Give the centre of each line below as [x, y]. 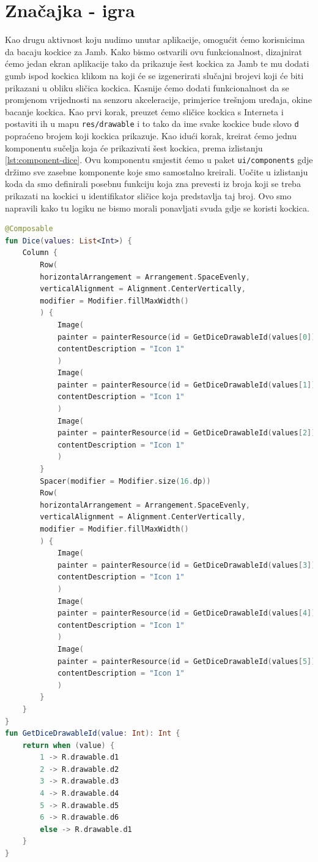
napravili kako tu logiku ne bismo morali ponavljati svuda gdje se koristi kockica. [157, 208]
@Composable [29, 229]
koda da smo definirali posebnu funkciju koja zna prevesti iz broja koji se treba [153, 184]
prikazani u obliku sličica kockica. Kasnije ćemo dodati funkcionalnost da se [147, 87]
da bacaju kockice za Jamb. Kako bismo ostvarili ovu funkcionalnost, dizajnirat [153, 51]
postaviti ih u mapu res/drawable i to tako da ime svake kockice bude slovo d [152, 124]
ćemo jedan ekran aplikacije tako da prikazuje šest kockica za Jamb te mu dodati [157, 63]
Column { [40, 253]
